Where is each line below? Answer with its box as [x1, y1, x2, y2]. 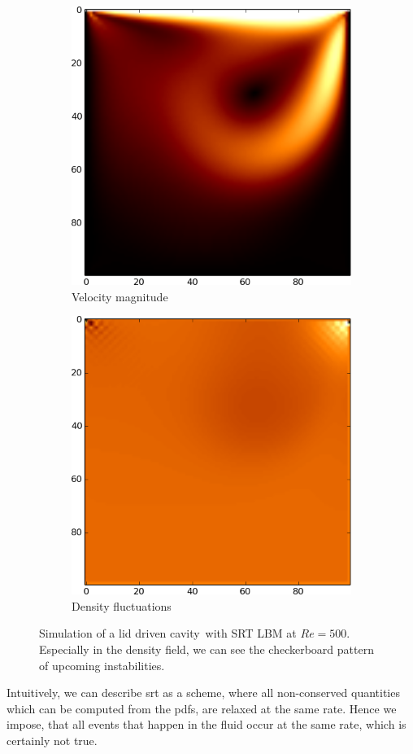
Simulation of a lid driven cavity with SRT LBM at [39, 625, 297, 642]
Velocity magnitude [72, 287, 168, 305]
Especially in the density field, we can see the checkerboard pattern [39, 640, 374, 657]
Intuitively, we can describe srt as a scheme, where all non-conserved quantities [7, 684, 400, 701]
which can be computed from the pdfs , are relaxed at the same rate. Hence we [7, 699, 397, 717]
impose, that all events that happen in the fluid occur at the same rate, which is [7, 716, 406, 733]
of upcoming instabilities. [39, 656, 165, 673]
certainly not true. [7, 731, 98, 748]
